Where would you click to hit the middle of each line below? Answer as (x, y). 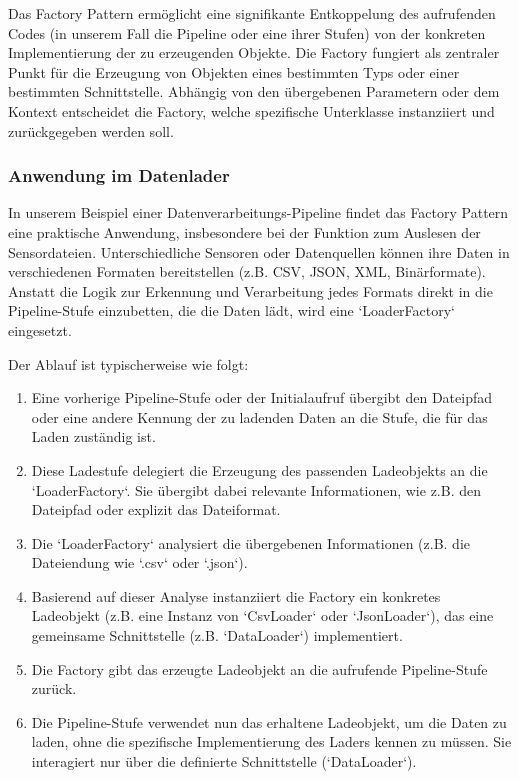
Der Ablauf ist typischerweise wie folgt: (128, 363)
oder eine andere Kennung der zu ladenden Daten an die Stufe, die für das (259, 416)
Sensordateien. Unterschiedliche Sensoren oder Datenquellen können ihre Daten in (259, 251)
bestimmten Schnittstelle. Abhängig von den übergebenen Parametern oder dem (254, 91)
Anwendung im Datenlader (119, 175)
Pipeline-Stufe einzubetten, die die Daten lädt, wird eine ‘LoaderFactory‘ (232, 310)
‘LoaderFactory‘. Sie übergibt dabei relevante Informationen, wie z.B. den (256, 489)
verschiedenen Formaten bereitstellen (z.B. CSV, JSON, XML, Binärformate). (247, 271)
